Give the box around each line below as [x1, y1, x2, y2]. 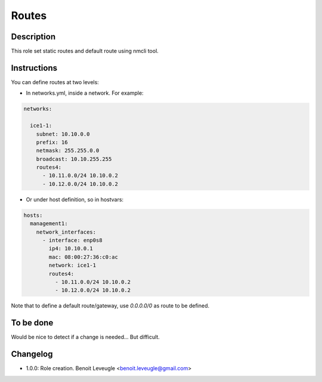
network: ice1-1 [48, 262, 97, 269]
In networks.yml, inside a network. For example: [26, 89, 144, 97]
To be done [11, 318, 54, 328]
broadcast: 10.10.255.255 [36, 156, 112, 162]
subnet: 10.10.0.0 [36, 131, 90, 137]
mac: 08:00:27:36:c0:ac [48, 253, 119, 260]
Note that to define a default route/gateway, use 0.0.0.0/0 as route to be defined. [11, 302, 210, 309]
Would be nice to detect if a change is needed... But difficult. [11, 334, 160, 341]
